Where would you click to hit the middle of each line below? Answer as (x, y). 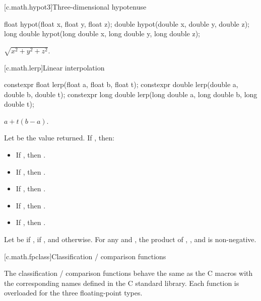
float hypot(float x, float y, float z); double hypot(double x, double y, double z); (127, 23)
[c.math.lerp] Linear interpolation (54, 67)
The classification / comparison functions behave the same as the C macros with (128, 273)
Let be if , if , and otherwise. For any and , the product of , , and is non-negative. (130, 239)
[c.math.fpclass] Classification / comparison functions (85, 256)
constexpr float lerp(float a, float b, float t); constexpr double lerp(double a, (121, 84)
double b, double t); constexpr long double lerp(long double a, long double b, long (131, 94)
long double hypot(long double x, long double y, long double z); (102, 33)
